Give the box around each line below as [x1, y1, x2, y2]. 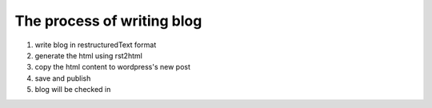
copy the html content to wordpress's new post [34, 62, 191, 72]
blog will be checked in [34, 85, 111, 94]
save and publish [34, 73, 91, 83]
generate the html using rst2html [34, 50, 143, 60]
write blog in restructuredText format [34, 40, 157, 50]
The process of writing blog [14, 12, 202, 30]
